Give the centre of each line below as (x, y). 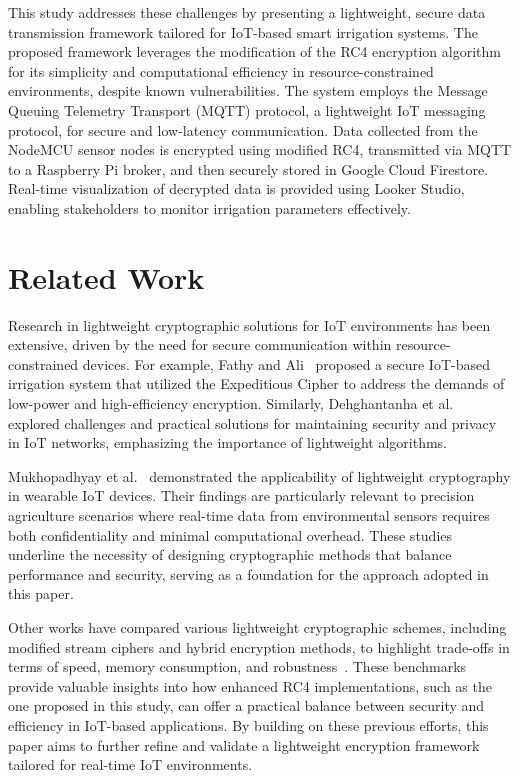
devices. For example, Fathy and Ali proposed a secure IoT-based (286, 363)
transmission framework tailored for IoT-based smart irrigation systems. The (243, 31)
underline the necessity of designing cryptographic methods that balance (230, 554)
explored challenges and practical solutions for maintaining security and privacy (252, 422)
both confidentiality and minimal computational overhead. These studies (230, 534)
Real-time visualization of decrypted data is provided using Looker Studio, (236, 188)
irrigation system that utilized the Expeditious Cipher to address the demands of (256, 383)
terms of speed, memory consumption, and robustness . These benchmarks (237, 666)
